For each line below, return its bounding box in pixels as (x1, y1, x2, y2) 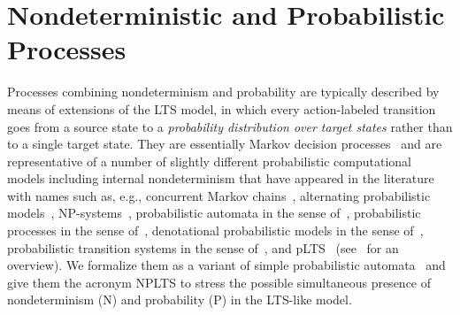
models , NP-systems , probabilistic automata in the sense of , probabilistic (7, 204, 421, 222)
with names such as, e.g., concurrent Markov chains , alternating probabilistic (7, 186, 431, 204)
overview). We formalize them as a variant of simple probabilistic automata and (7, 256, 446, 274)
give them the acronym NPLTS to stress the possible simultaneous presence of (7, 273, 432, 291)
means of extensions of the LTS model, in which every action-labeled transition (7, 99, 436, 118)
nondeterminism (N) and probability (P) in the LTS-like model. (7, 290, 352, 309)
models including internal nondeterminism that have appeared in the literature (7, 169, 434, 188)
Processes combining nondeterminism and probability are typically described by (7, 82, 440, 101)
